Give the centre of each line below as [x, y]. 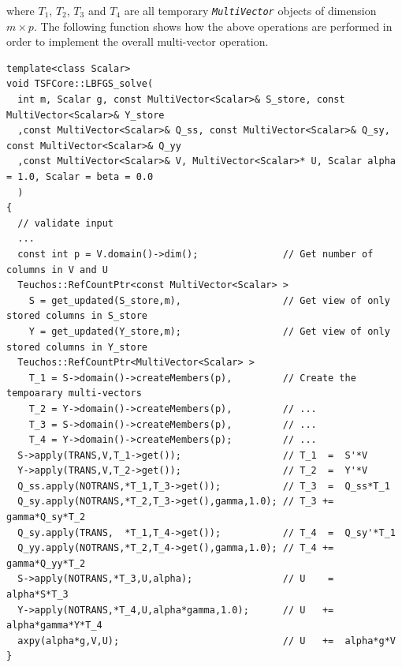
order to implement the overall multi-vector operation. [138, 41]
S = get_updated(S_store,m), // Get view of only [209, 300]
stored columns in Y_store [77, 347]
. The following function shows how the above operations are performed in [213, 26]
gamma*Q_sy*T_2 [46, 517]
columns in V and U [57, 270]
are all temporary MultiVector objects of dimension [250, 10]
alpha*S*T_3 [37, 595]
